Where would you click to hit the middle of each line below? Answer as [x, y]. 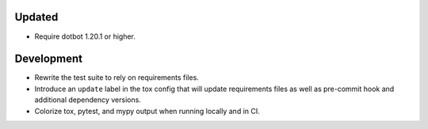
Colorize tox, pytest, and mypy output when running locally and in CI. [147, 111]
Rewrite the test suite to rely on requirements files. [117, 78]
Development [49, 59]
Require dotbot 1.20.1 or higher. [85, 36]
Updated [36, 17]
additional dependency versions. [88, 100]
